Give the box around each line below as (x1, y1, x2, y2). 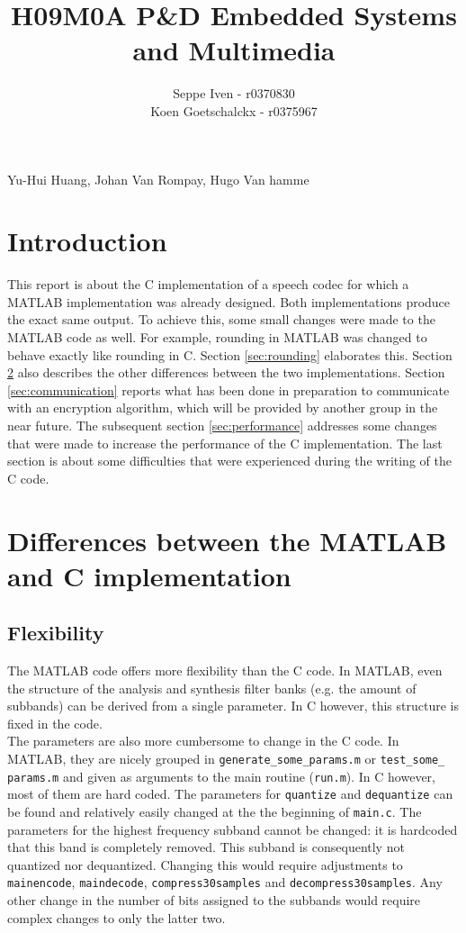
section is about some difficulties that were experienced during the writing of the (7, 451, 452, 470)
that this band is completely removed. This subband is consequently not (7, 838, 405, 856)
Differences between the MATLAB (7, 521, 447, 558)
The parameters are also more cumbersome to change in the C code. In (7, 731, 399, 750)
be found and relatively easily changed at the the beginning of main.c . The (7, 802, 422, 821)
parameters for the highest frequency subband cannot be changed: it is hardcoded (7, 820, 458, 838)
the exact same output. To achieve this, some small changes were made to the (7, 310, 435, 329)
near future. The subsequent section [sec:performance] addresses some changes (7, 415, 437, 434)
